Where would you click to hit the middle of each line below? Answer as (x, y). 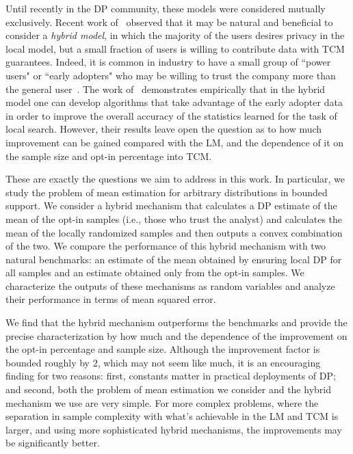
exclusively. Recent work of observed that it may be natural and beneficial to (169, 22)
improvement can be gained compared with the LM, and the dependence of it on (175, 142)
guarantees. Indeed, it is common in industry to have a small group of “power (168, 62)
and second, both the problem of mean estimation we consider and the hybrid (168, 389)
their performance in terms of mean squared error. (111, 299)
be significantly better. (53, 443)
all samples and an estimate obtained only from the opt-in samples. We (155, 272)
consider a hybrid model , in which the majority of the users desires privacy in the (175, 35)
